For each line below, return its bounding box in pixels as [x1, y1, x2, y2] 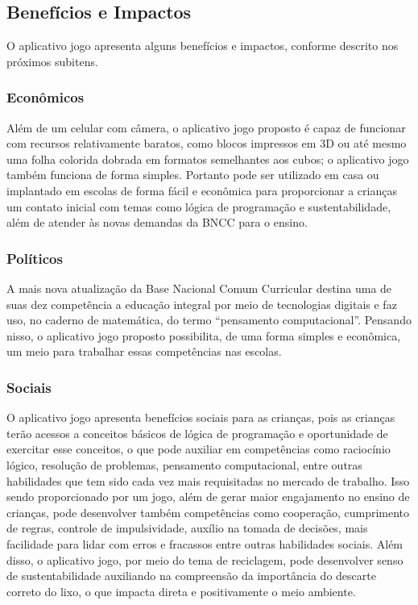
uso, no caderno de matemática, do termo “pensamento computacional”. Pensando [6, 311, 412, 328]
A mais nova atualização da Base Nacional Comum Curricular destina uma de [6, 279, 392, 296]
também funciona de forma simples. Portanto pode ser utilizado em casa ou [6, 166, 379, 183]
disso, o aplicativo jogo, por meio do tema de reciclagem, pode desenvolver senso [6, 551, 404, 568]
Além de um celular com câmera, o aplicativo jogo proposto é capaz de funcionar [6, 119, 406, 136]
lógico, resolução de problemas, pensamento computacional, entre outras [6, 456, 362, 473]
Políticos [6, 248, 63, 268]
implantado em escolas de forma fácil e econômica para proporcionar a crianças [6, 181, 397, 198]
